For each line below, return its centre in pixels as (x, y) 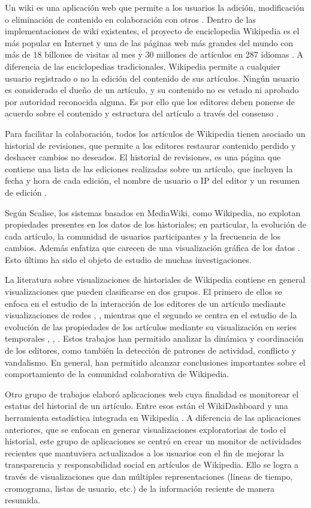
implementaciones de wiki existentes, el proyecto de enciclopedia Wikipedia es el (152, 31)
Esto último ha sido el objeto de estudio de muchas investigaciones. (128, 259)
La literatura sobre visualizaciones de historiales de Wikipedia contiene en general (155, 280)
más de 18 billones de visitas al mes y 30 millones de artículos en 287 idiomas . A (154, 54)
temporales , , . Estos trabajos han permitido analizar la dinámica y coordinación (154, 338)
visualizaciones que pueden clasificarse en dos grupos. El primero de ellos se (144, 292)
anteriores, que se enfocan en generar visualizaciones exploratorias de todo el (146, 429)
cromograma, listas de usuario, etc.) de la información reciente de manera (140, 488)
